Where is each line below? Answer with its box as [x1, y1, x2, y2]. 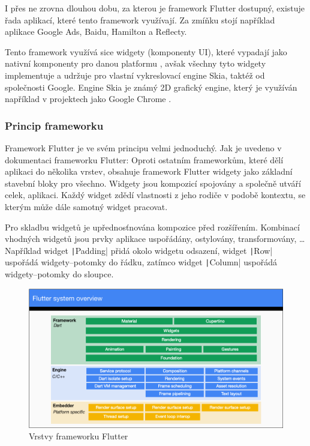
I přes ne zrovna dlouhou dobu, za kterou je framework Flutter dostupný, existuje [5, 2, 305, 14]
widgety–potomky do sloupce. [5, 268, 114, 280]
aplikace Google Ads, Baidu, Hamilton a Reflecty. [5, 25, 187, 38]
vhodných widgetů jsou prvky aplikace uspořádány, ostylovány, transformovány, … [5, 232, 305, 245]
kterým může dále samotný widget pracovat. [5, 200, 168, 212]
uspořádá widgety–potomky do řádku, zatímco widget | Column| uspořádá [5, 256, 277, 268]
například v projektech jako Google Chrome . [5, 92, 171, 105]
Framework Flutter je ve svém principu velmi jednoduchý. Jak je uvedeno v [5, 141, 282, 154]
